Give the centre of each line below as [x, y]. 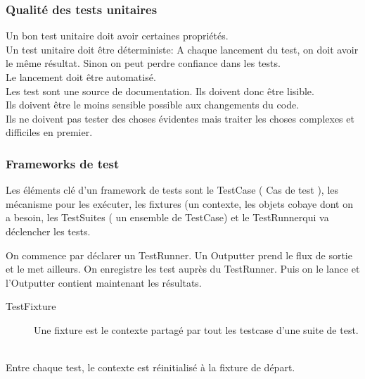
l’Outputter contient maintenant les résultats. [104, 282]
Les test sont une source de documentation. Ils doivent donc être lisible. [160, 91]
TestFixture [31, 306]
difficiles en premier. [49, 132]
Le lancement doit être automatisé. [81, 77]
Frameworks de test [63, 163]
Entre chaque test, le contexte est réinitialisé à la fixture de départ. [151, 367]
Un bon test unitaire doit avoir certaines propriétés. [117, 36]
